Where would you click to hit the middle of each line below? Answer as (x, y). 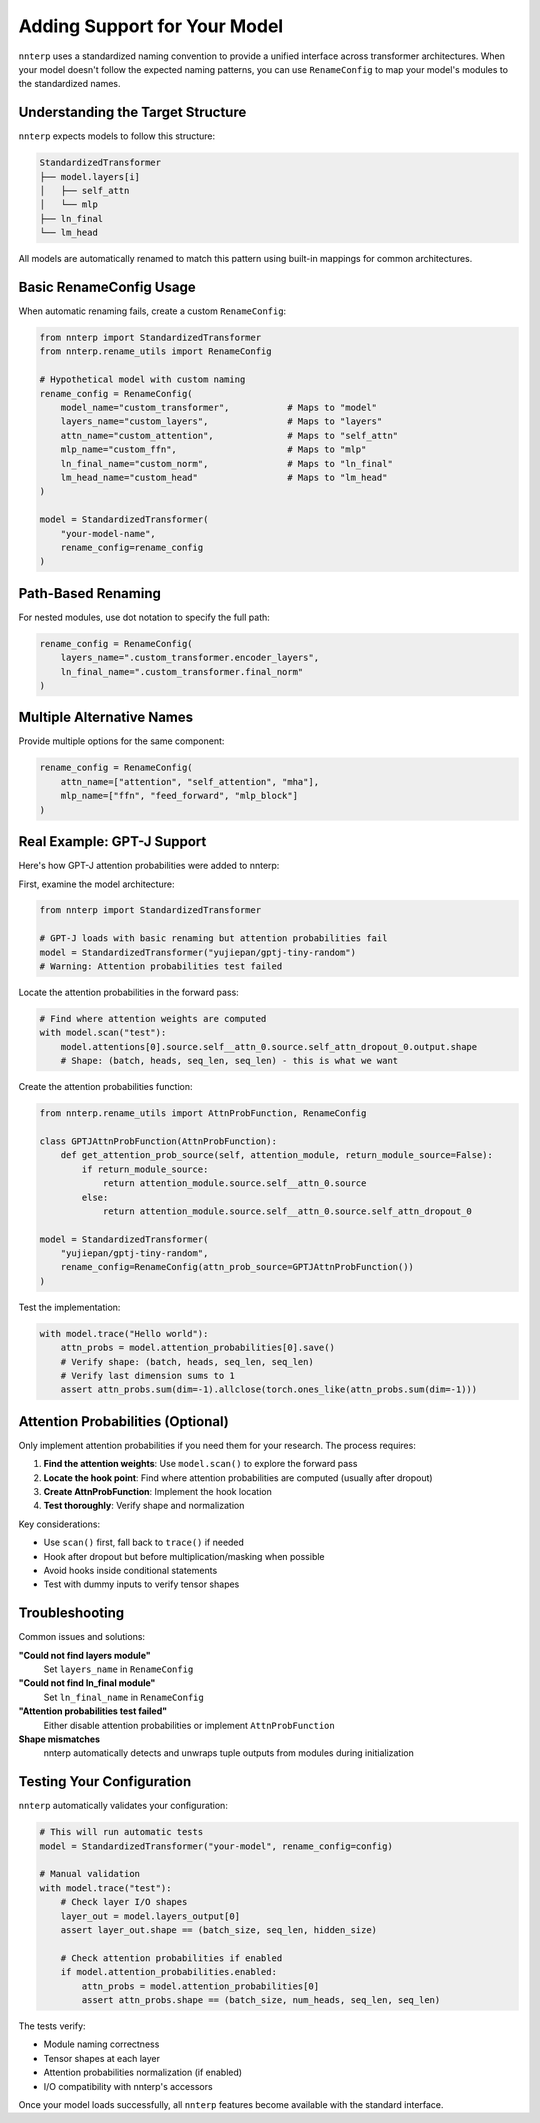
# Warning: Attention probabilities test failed (161, 966)
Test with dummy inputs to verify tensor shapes (141, 1584)
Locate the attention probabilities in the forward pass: (128, 992)
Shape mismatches (59, 1739)
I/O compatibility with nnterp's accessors (128, 2086)
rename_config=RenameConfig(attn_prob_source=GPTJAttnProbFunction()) (237, 1267)
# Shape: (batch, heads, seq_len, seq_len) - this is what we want (229, 1061)
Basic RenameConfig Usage (107, 286)
